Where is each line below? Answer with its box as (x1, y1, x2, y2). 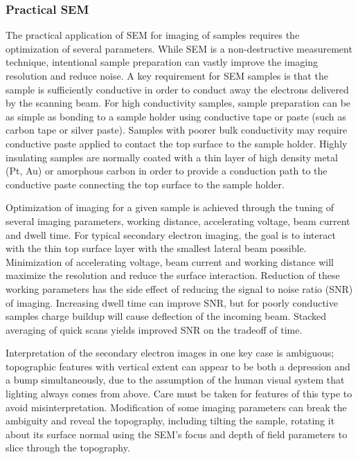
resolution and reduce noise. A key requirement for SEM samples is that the (6, 69, 328, 82)
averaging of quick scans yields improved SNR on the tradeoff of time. (6, 322, 303, 336)
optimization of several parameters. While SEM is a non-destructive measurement (6, 41, 352, 55)
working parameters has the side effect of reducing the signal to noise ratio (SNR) (6, 281, 353, 296)
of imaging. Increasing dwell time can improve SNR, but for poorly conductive (6, 295, 338, 309)
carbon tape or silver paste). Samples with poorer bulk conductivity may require (6, 123, 348, 137)
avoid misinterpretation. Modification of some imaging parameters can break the (6, 399, 347, 414)
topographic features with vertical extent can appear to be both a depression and (6, 359, 350, 373)
